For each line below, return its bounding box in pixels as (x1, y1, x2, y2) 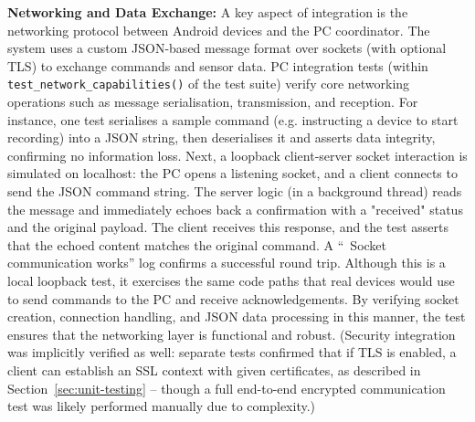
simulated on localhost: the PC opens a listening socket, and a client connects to (7, 164, 458, 183)
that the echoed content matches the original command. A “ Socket (7, 235, 387, 254)
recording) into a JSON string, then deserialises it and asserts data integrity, (7, 128, 436, 147)
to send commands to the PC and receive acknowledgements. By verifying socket (7, 289, 459, 308)
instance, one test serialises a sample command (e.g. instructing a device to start (7, 110, 459, 129)
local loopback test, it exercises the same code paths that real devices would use (7, 270, 455, 290)
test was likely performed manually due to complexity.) (7, 396, 316, 416)
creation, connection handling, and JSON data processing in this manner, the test (7, 307, 466, 326)
